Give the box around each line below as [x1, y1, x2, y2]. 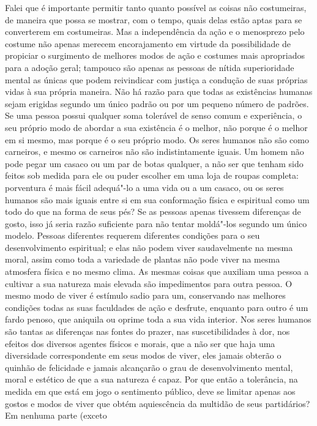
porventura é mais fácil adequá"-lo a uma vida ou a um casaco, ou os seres [5, 181, 284, 193]
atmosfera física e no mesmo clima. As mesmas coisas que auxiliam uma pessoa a [5, 265, 309, 278]
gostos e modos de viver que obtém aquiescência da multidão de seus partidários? [5, 397, 310, 409]
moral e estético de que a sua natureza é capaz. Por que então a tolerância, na [5, 373, 298, 386]
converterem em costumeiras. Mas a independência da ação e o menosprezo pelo [5, 25, 305, 38]
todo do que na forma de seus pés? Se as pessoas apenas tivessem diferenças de [5, 205, 301, 218]
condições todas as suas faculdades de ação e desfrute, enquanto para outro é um [5, 301, 308, 313]
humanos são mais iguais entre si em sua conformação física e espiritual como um [5, 193, 310, 206]
